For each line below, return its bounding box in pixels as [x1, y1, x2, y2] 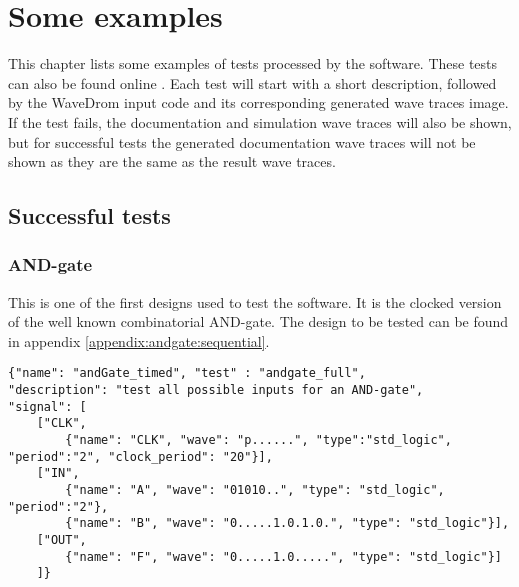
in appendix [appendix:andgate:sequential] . [8, 330, 270, 351]
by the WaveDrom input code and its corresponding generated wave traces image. [8, 92, 509, 113]
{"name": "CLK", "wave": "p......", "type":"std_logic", [65, 433, 452, 448]
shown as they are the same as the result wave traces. [8, 151, 336, 172]
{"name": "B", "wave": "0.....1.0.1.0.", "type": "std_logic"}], [65, 516, 510, 531]
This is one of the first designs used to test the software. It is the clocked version [8, 291, 502, 312]
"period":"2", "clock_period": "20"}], [8, 449, 273, 464]
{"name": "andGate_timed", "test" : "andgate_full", [8, 366, 366, 381]
